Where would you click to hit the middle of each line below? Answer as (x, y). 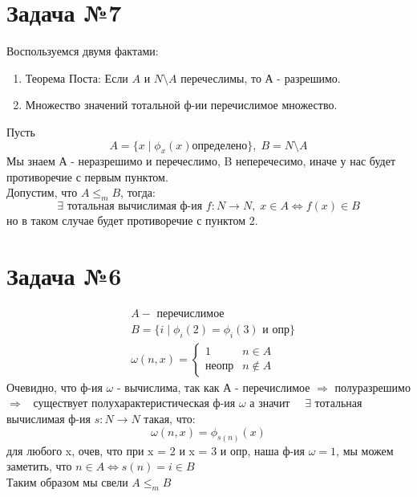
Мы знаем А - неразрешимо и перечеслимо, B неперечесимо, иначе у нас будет (201, 161)
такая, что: (170, 419)
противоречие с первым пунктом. (87, 176)
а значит (270, 403)
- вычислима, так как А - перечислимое (213, 387)
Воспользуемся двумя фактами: (83, 51)
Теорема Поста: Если (77, 77)
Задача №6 (64, 276)
